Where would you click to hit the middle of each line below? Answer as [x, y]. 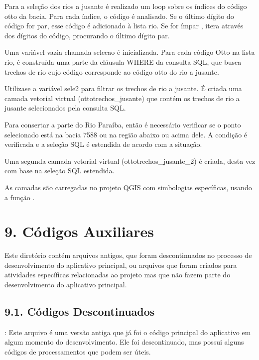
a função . [20, 197]
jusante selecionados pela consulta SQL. [65, 108]
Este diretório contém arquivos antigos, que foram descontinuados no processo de [128, 255]
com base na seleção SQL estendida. [60, 171]
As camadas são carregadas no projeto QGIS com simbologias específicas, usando [128, 187]
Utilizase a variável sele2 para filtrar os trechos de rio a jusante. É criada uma [123, 88]
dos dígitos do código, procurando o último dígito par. [87, 35]
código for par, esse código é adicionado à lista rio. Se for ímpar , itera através [124, 26]
